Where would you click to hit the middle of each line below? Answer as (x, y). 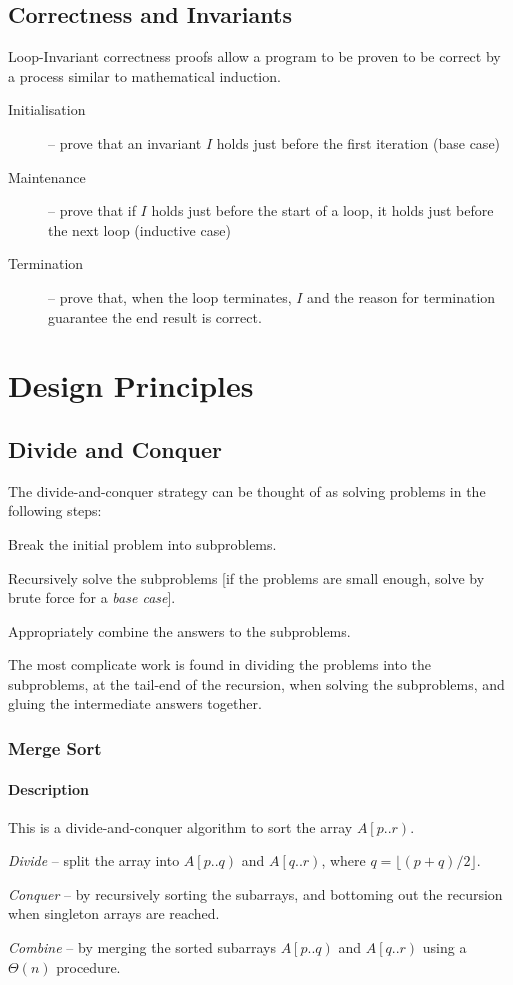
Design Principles (131, 385)
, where (343, 860)
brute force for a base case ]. (92, 597)
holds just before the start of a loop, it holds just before (322, 210)
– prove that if (92, 210)
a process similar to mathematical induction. (144, 75)
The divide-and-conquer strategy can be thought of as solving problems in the (247, 490)
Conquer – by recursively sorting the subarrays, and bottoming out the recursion (255, 893)
